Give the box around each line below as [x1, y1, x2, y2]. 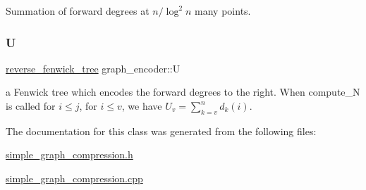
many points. [195, 4, 251, 18]
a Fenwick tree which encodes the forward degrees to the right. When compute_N [6, 84, 360, 99]
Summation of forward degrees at [6, 4, 150, 18]
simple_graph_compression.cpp [6, 170, 143, 185]
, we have [121, 99, 162, 113]
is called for [6, 99, 56, 113]
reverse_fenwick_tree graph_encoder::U [6, 61, 181, 75]
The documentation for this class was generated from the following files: [6, 123, 317, 138]
